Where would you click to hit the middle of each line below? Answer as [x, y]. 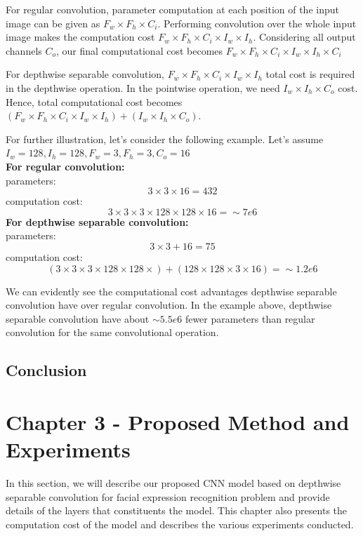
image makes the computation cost [80, 37]
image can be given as [53, 23]
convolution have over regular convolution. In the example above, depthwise [169, 305]
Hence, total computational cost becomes [94, 101]
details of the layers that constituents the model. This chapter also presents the [177, 510]
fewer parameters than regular [250, 318]
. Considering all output [304, 37]
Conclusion [46, 370]
